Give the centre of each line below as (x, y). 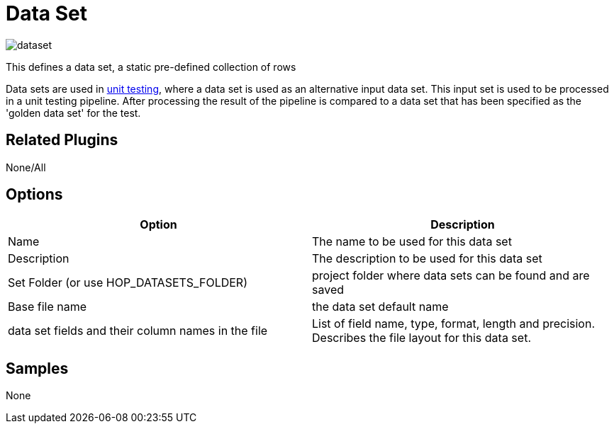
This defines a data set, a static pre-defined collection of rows (151, 67)
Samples (37, 368)
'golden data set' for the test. (73, 113)
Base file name (48, 307)
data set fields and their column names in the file (138, 331)
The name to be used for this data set (412, 242)
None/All (26, 167)
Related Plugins (62, 140)
